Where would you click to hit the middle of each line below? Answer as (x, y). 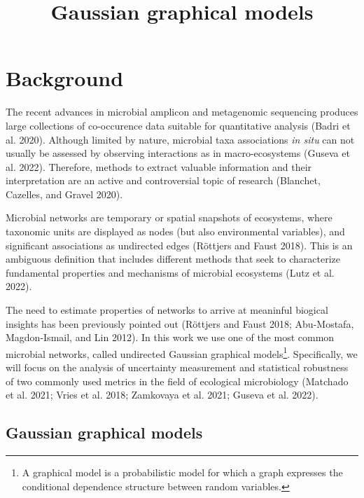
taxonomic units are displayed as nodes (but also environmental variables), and (175, 231)
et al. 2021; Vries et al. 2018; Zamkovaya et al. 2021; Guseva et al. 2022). (162, 395)
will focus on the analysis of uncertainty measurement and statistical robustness (177, 367)
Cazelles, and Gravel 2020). (64, 194)
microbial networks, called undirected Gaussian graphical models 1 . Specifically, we (182, 352)
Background (65, 78)
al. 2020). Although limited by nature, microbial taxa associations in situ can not (180, 139)
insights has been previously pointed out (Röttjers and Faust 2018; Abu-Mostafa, (180, 323)
